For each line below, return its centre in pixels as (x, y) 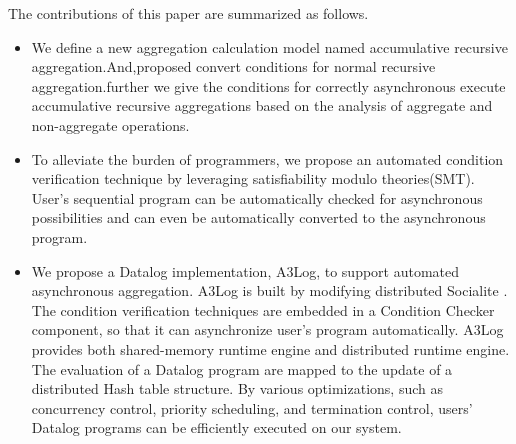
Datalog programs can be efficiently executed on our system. (216, 427)
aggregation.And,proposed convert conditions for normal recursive (233, 66)
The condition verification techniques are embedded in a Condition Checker (263, 309)
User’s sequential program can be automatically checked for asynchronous (257, 197)
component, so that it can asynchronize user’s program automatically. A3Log (267, 329)
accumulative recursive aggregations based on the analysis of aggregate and (262, 105)
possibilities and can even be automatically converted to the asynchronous (258, 217)
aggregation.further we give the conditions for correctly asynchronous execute (268, 85)
